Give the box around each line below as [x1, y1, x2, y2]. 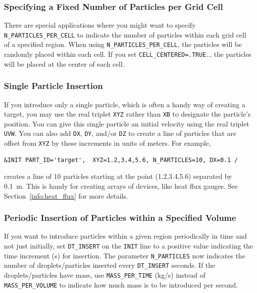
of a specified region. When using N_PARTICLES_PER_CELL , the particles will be [4, 39, 242, 49]
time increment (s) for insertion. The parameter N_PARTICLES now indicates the [4, 250, 246, 260]
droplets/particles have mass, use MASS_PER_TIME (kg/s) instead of [4, 269, 206, 280]
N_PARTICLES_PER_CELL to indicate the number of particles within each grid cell [4, 29, 247, 40]
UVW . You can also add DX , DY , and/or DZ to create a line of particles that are [4, 128, 236, 138]
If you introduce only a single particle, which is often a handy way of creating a [4, 99, 246, 109]
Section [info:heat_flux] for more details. [4, 190, 128, 201]
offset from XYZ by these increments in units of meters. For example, [4, 138, 211, 148]
